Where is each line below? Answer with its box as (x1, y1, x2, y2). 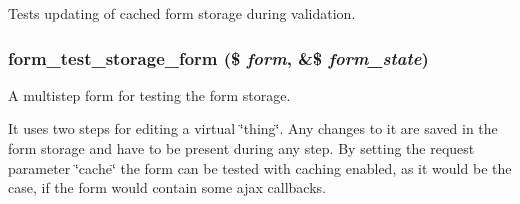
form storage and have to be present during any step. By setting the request (8, 138, 475, 158)
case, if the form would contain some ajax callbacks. (8, 177, 326, 198)
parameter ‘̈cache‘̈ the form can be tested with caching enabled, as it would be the (8, 157, 512, 178)
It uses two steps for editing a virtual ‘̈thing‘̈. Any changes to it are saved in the (8, 118, 498, 139)
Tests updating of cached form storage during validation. (8, 3, 356, 23)
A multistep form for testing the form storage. (8, 84, 291, 105)
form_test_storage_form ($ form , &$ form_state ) (8, 45, 429, 70)
